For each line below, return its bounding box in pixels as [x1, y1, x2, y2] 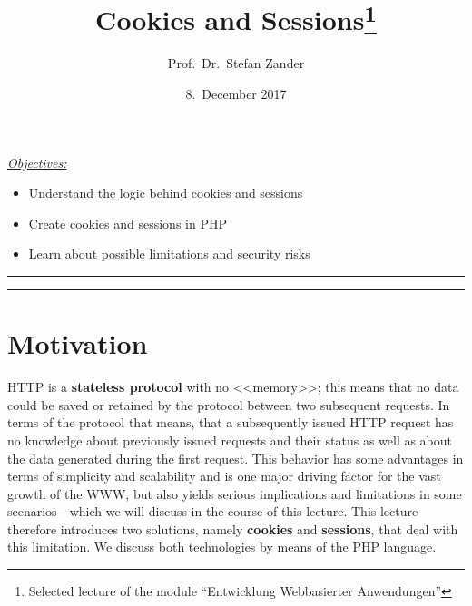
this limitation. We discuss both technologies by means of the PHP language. [7, 537, 437, 556]
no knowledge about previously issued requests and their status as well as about [7, 430, 453, 449]
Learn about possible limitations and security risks [28, 244, 310, 263]
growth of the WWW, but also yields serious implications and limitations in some [7, 484, 462, 503]
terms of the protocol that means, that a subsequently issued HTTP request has [7, 413, 454, 432]
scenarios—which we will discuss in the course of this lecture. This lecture [7, 502, 418, 521]
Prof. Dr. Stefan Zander [167, 54, 305, 73]
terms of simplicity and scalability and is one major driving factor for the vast [7, 466, 441, 485]
